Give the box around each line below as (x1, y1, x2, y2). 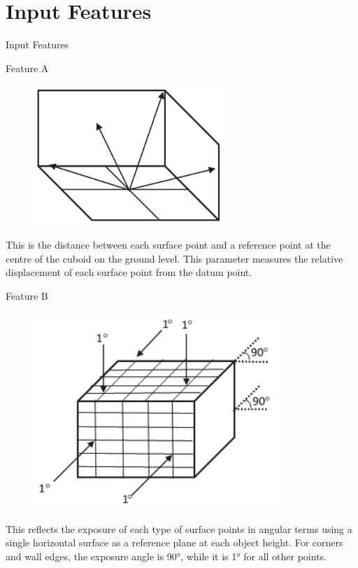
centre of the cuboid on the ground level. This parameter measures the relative (6, 251, 343, 265)
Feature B (6, 288, 48, 303)
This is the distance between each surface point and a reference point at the (6, 237, 331, 251)
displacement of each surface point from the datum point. (6, 265, 252, 279)
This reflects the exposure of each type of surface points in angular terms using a (6, 521, 352, 536)
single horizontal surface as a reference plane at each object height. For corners (6, 535, 343, 550)
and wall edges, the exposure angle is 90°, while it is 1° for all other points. (6, 549, 327, 564)
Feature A (6, 60, 49, 75)
